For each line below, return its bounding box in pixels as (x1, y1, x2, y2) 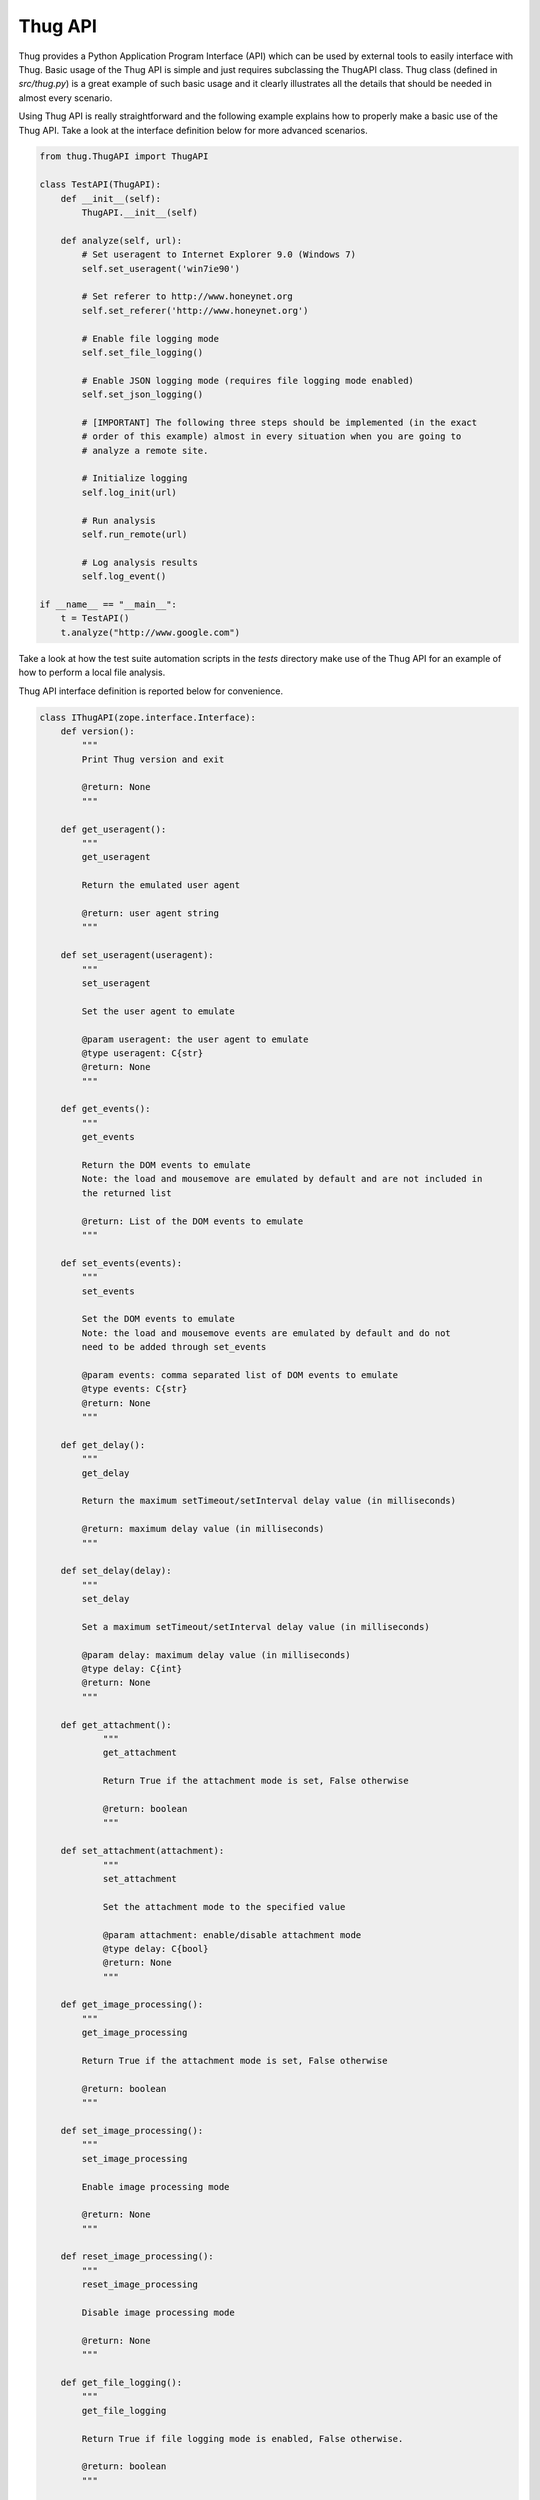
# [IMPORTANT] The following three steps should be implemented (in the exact (81, 416, 478, 428)
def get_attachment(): (60, 1719, 172, 1730)
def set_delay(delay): (60, 1565, 172, 1577)
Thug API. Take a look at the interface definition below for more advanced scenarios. (18, 124, 369, 136)
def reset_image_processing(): (60, 2251, 214, 2262)
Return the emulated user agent (81, 880, 240, 891)
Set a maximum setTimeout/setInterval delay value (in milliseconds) (81, 1621, 430, 1632)
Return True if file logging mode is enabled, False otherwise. (81, 2433, 404, 2444)
